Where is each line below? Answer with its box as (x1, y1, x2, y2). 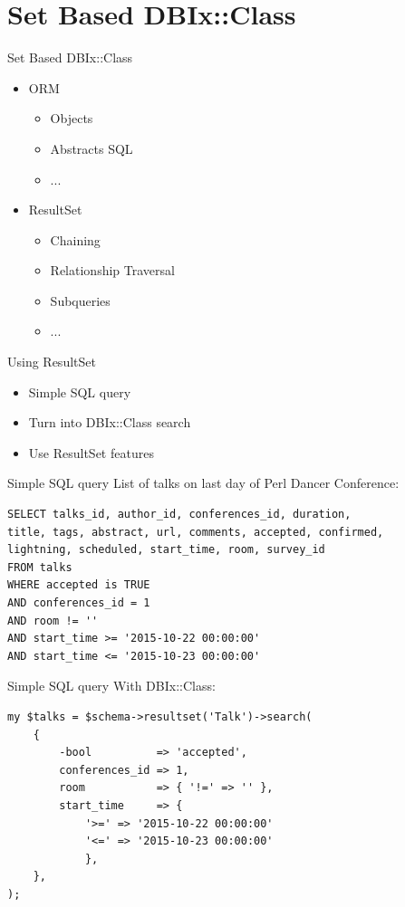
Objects (50, 109, 93, 128)
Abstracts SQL (50, 138, 133, 158)
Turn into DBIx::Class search (28, 413, 191, 432)
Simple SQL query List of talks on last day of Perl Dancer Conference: (7, 473, 400, 492)
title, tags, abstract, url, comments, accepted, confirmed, (7, 525, 384, 539)
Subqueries (50, 291, 111, 310)
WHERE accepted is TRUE (7, 578, 150, 592)
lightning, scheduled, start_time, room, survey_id (7, 543, 325, 557)
